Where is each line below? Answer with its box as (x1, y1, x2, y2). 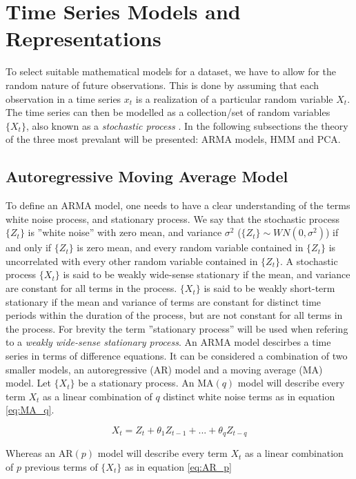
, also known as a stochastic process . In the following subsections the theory (26, 118, 348, 133)
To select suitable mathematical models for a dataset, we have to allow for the (6, 64, 337, 79)
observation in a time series (6, 91, 121, 106)
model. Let (6, 375, 51, 390)
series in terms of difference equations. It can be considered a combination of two (6, 349, 348, 363)
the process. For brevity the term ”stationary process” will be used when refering (6, 321, 348, 335)
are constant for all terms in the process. (6, 281, 177, 295)
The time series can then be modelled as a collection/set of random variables (6, 105, 330, 119)
